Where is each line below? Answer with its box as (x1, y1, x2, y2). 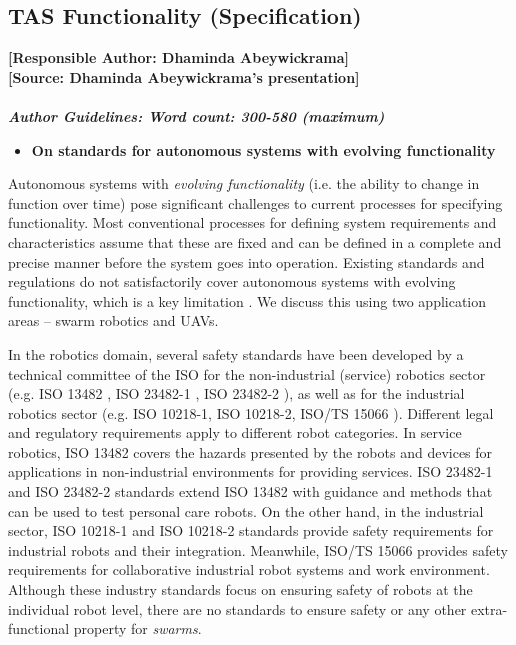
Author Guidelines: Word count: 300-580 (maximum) (8, 105, 385, 126)
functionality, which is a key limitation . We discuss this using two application (8, 290, 487, 311)
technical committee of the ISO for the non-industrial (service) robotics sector (8, 363, 486, 384)
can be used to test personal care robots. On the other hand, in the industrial (8, 500, 484, 521)
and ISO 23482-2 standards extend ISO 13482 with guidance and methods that (8, 481, 493, 502)
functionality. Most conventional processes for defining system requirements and (8, 212, 497, 233)
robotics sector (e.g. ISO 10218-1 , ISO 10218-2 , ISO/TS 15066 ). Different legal (8, 402, 494, 423)
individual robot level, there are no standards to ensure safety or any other (8, 598, 467, 619)
